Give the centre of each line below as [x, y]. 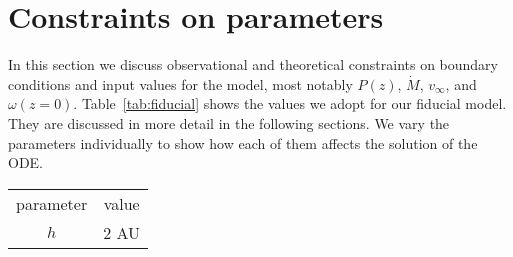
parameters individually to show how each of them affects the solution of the [243, 142]
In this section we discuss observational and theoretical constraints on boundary [253, 64]
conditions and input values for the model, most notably [180, 83]
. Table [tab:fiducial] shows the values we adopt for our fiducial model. [290, 103]
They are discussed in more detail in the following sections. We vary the [229, 122]
